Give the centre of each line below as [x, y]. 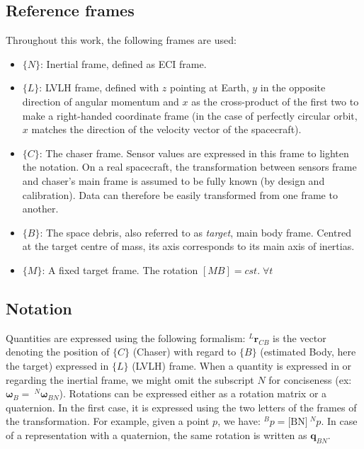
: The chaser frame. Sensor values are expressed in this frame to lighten [194, 153]
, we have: [239, 421]
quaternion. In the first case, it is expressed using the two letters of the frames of [181, 407]
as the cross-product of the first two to [275, 101]
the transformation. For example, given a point [108, 421]
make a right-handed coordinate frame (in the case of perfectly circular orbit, [190, 115]
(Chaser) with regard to [184, 352]
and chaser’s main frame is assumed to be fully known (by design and [174, 180]
